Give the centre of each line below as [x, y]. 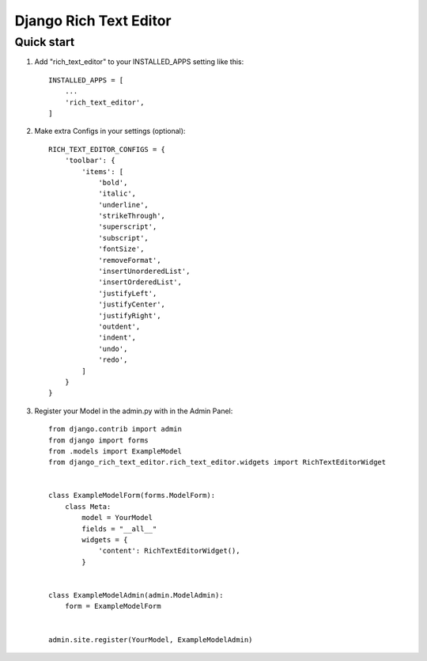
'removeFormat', [130, 260]
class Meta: [88, 506]
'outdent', [119, 326]
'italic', [117, 194]
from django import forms [99, 440]
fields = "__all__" [119, 529]
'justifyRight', [130, 315]
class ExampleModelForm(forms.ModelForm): [132, 496]
